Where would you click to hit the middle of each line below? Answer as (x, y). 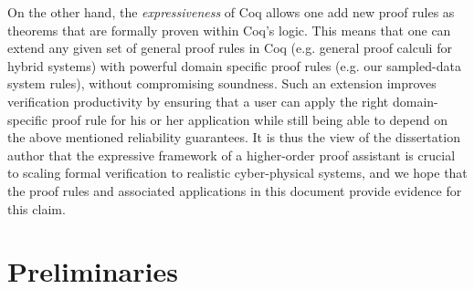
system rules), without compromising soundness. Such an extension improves (222, 83)
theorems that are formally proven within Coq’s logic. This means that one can (229, 30)
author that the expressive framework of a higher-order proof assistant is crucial (232, 155)
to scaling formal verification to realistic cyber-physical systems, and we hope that (237, 173)
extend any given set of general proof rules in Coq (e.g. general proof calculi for (230, 48)
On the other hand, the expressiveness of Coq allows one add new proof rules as (231, 12)
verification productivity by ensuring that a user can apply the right (198, 101)
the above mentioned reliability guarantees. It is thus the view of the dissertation (234, 137)
